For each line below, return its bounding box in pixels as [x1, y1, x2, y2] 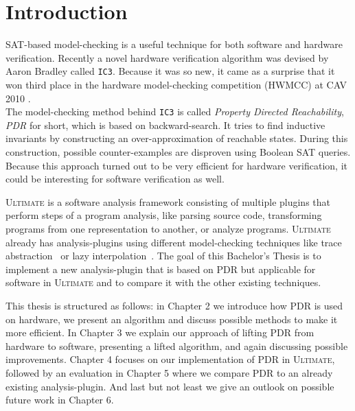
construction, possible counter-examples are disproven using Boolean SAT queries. [5, 145, 351, 158]
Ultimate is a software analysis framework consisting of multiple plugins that [5, 194, 331, 209]
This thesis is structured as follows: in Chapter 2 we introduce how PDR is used [5, 298, 343, 312]
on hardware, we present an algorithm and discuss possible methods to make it [5, 312, 338, 326]
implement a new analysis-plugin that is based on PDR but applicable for [5, 261, 316, 276]
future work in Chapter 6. [5, 392, 114, 407]
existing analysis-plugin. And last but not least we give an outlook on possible [5, 379, 334, 393]
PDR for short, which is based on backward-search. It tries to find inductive [5, 117, 325, 132]
